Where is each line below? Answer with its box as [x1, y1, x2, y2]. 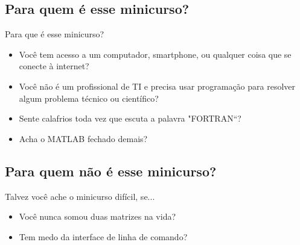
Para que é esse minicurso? [5, 28, 104, 40]
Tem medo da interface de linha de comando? [19, 230, 188, 243]
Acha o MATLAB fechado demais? [19, 132, 148, 144]
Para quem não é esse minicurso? [5, 161, 217, 180]
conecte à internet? [19, 60, 89, 72]
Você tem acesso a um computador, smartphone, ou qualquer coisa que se [19, 48, 292, 60]
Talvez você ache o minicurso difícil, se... [5, 190, 155, 202]
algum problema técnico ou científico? [19, 91, 159, 104]
